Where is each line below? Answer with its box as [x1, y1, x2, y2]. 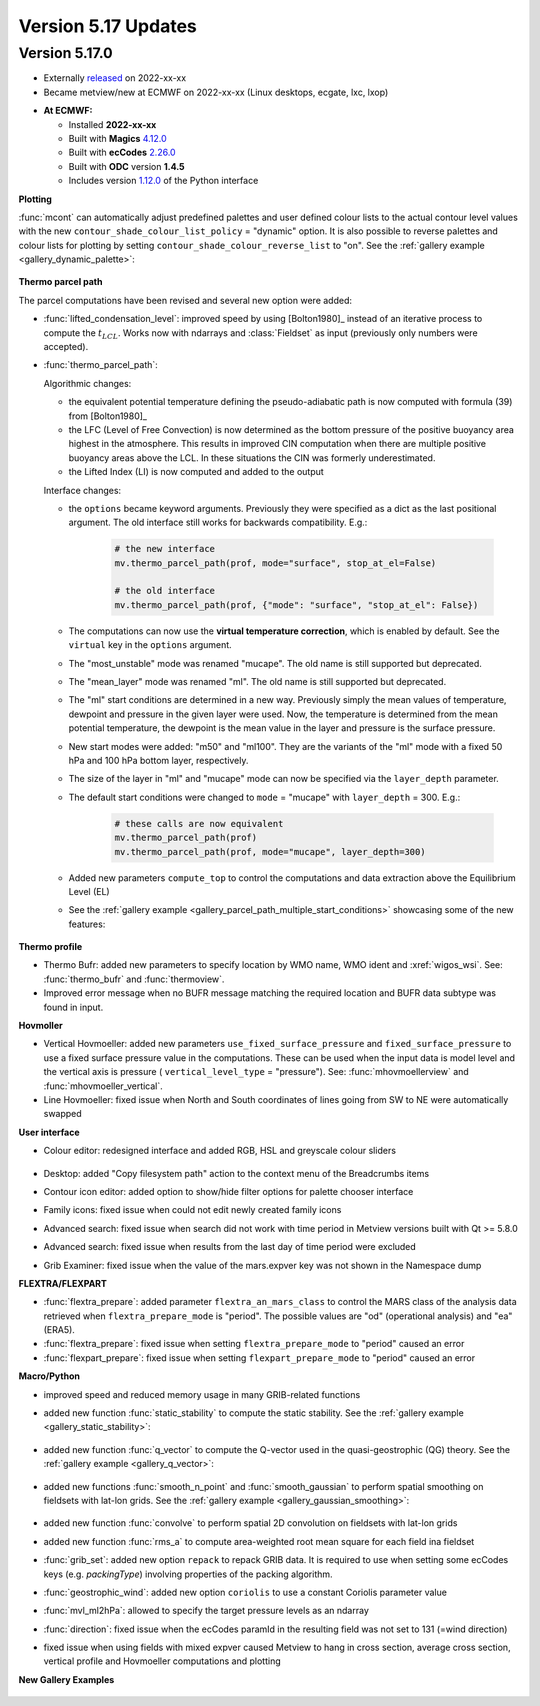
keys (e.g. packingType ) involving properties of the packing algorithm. [43, 1568, 334, 1580]
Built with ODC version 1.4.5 [68, 160, 185, 172]
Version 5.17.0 [18, 44, 114, 62]
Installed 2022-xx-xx [68, 118, 157, 130]
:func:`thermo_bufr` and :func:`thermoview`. [43, 973, 225, 985]
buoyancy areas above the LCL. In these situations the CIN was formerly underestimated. [68, 451, 436, 464]
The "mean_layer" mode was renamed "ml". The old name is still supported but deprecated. [68, 676, 447, 688]
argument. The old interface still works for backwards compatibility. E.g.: [68, 516, 368, 529]
